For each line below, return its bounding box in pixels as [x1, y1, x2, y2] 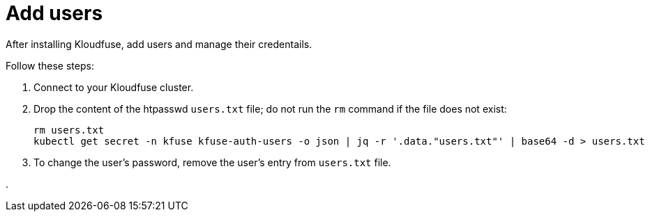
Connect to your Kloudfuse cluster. [33, 81, 194, 93]
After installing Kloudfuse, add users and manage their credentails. [6, 38, 312, 50]
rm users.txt [33, 124, 105, 136]
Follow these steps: [6, 59, 94, 72]
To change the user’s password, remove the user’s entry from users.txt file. [33, 156, 391, 168]
